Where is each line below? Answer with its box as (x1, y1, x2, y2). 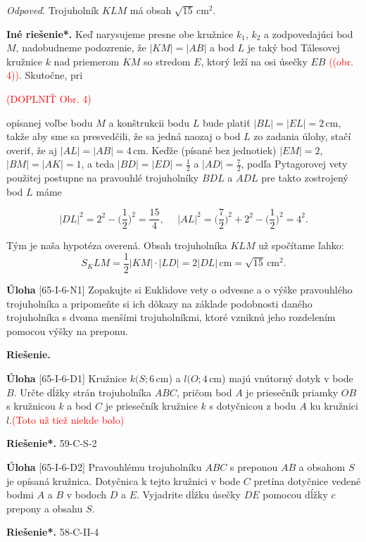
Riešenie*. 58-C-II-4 (6, 524, 99, 539)
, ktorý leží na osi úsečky (201, 53, 308, 68)
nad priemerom (53, 53, 120, 68)
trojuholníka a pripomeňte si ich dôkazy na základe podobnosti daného (6, 296, 313, 310)
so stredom (144, 53, 191, 68)
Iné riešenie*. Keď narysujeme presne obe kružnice (6, 26, 234, 41)
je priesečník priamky (246, 384, 339, 399)
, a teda (81, 156, 115, 171)
